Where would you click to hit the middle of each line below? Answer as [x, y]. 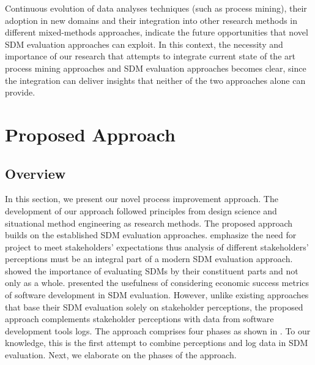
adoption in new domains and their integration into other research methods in [151, 20]
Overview [35, 173]
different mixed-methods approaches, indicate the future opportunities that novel [157, 32]
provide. [20, 92]
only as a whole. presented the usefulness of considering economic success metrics [157, 283]
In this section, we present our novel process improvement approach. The [142, 199]
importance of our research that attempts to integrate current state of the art [150, 56]
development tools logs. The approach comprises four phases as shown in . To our [158, 330]
